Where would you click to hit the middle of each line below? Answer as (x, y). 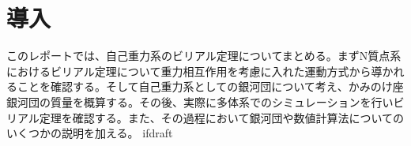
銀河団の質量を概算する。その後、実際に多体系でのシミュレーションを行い (200, 101)
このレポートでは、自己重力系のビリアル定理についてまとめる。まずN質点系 (204, 56)
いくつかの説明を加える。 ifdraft (90, 133)
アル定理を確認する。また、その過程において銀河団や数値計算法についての (211, 117)
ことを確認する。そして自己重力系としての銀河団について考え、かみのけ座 (210, 86)
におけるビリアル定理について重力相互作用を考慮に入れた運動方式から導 (194, 71)
